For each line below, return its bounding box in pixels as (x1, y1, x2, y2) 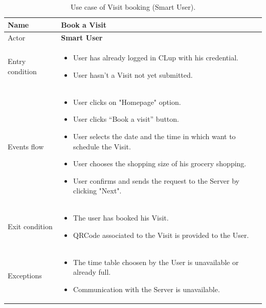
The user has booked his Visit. (73, 212, 169, 223)
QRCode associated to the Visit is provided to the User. (73, 229, 249, 240)
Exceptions (8, 270, 42, 281)
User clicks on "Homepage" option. (73, 96, 181, 107)
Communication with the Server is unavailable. (73, 283, 220, 294)
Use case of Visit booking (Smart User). (70, 2, 196, 12)
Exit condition (8, 221, 53, 231)
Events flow (8, 141, 44, 151)
